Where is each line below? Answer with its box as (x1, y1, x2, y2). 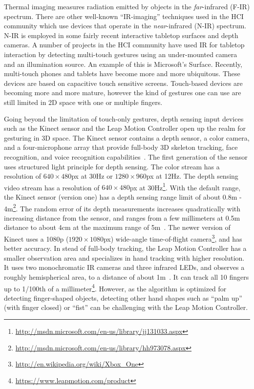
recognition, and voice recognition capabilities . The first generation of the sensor (4, 151, 248, 162)
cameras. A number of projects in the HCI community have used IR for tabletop (4, 40, 245, 50)
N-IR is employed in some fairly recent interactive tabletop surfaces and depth (4, 30, 238, 40)
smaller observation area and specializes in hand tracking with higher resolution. (4, 252, 245, 263)
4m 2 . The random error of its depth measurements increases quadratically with (4, 202, 241, 213)
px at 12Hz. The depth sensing (146, 171, 238, 181)
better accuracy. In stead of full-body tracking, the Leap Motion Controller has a (4, 243, 247, 253)
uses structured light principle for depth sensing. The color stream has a (4, 161, 220, 171)
